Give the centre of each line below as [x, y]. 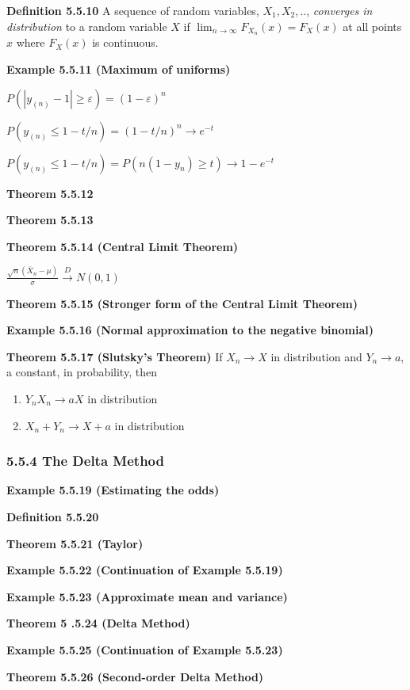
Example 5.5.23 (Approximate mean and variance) [147, 596]
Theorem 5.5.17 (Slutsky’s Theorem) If [115, 356]
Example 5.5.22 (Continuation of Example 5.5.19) [145, 570]
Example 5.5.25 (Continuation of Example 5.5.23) [145, 649]
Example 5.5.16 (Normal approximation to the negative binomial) [190, 330]
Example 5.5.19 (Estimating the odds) [113, 490]
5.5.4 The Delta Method [85, 461]
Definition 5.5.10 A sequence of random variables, [133, 10]
